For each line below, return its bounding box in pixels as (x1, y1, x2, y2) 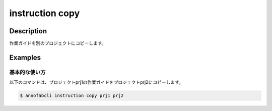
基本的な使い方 (9, 69, 46, 76)
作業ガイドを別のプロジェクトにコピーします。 (9, 40, 106, 46)
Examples (9, 53, 41, 62)
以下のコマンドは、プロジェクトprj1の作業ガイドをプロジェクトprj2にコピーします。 (9, 79, 183, 85)
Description (9, 27, 47, 35)
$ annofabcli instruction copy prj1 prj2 (20, 93, 124, 98)
